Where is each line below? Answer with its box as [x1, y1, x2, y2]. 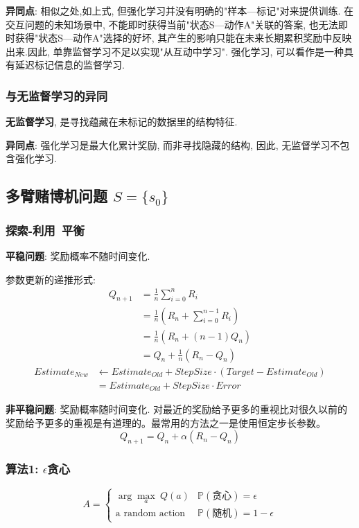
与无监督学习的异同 [6, 87, 108, 104]
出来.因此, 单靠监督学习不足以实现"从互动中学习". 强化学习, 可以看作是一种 [6, 44, 344, 58]
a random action [115, 508, 186, 518]
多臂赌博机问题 [6, 185, 107, 206]
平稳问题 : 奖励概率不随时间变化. [6, 248, 150, 263]
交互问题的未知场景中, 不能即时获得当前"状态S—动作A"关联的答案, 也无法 [6, 17, 338, 31]
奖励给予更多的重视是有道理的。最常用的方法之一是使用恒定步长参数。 [6, 415, 326, 430]
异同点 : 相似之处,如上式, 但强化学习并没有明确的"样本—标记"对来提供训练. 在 [6, 3, 354, 17]
